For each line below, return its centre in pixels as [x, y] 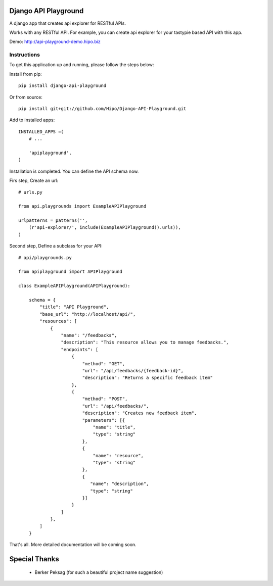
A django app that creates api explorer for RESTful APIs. [68, 23]
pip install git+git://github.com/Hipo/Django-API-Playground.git [102, 109]
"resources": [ [58, 321]
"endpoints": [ [80, 349]
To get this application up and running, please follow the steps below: [82, 65]
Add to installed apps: [32, 120]
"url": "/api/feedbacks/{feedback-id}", [133, 371]
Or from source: [26, 97]
